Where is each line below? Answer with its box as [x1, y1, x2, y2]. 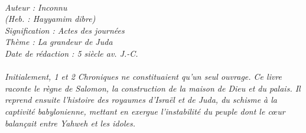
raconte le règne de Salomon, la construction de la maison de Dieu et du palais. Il [5, 82, 301, 94]
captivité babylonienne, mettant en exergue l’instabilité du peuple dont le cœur [5, 105, 285, 117]
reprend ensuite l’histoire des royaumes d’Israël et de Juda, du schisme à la [5, 93, 277, 106]
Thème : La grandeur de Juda [5, 35, 113, 48]
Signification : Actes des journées [5, 24, 125, 36]
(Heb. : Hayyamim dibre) [5, 12, 96, 25]
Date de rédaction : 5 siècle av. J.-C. [5, 47, 138, 59]
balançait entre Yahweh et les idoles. [5, 116, 135, 129]
